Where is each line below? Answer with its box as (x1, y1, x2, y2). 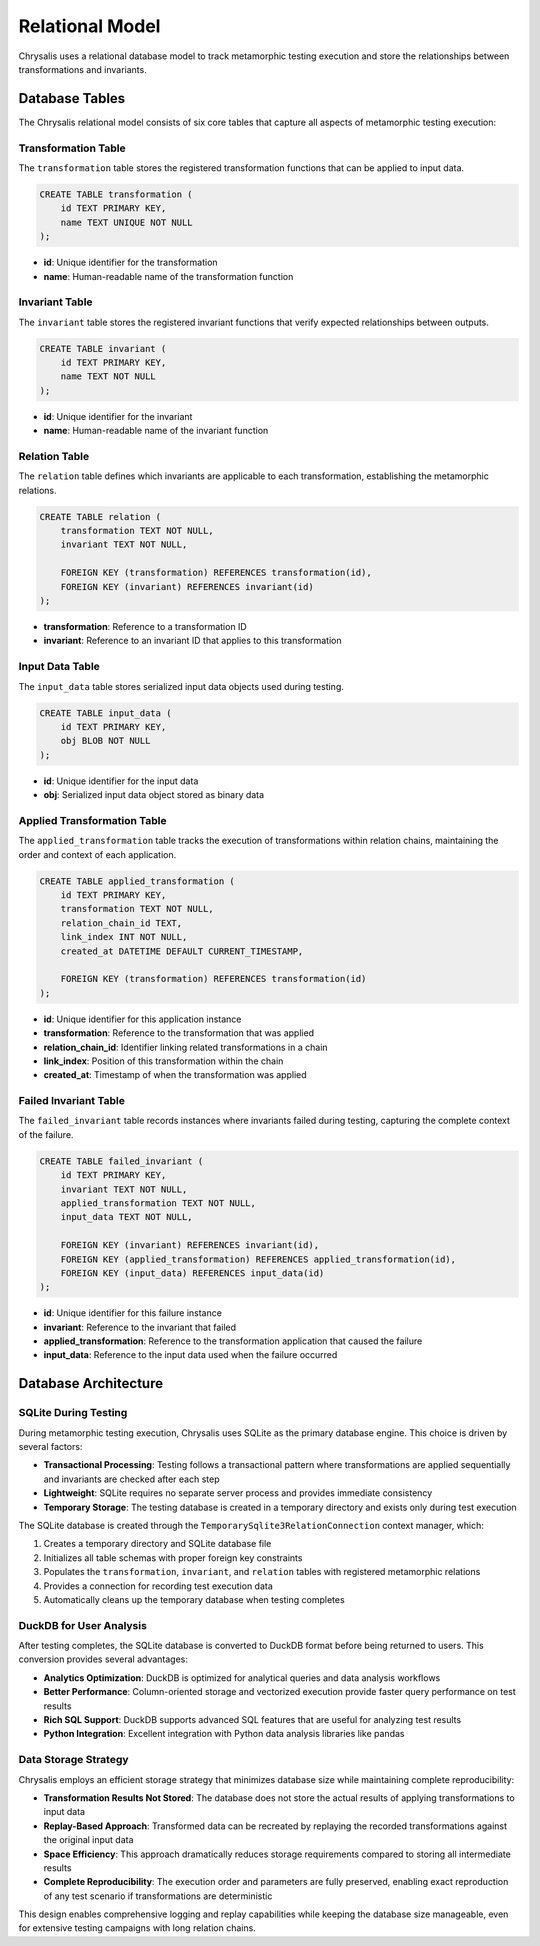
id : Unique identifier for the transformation (43, 256, 219, 269)
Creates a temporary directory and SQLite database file (43, 1538, 272, 1550)
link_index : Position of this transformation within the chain (43, 1055, 284, 1067)
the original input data (43, 1834, 134, 1846)
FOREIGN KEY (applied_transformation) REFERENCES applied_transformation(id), (60, 1253, 457, 1265)
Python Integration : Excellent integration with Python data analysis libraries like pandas (43, 1728, 405, 1740)
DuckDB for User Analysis (18, 1618, 147, 1632)
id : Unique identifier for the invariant (43, 410, 193, 422)
